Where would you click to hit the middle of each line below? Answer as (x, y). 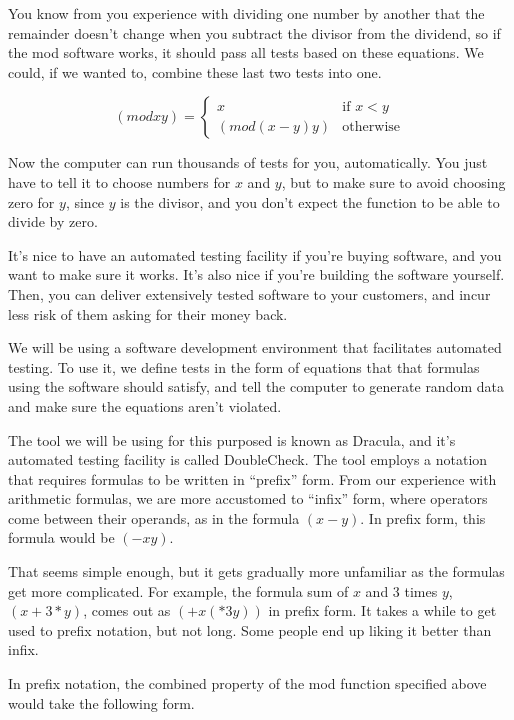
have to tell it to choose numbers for (119, 181)
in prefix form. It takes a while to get (382, 610)
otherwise (371, 126)
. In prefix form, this (423, 517)
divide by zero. (53, 221)
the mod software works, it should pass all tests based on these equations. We (246, 52)
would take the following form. (101, 702)
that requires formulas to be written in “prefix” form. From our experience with (252, 478)
